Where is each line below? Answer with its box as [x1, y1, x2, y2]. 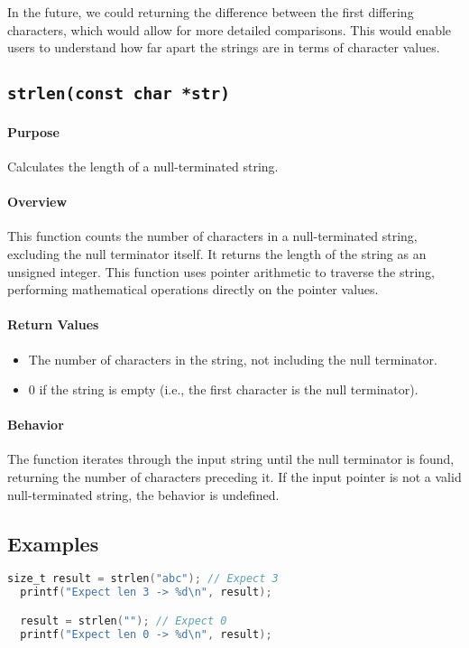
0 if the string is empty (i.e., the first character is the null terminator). [28, 380, 418, 399]
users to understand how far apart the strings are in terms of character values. [7, 38, 440, 57]
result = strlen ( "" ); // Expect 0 [20, 614, 227, 627]
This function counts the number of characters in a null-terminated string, [7, 227, 418, 245]
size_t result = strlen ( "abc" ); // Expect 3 [7, 572, 279, 586]
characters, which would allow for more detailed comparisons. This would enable [7, 20, 452, 39]
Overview [7, 192, 68, 211]
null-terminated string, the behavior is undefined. [7, 485, 280, 504]
